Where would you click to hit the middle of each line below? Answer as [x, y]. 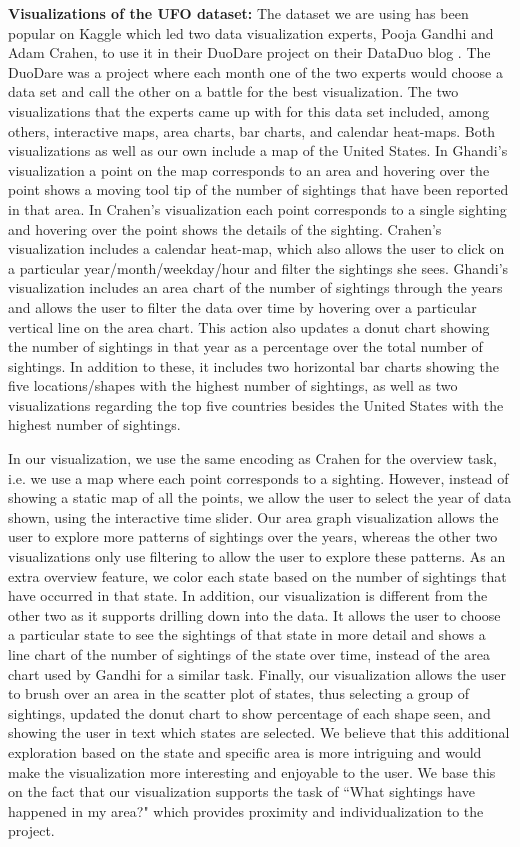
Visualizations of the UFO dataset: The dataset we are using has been [238, 13]
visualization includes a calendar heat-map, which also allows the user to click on [256, 248]
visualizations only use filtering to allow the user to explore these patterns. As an [257, 556]
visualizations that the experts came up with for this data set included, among [249, 110]
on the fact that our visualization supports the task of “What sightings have [241, 791]
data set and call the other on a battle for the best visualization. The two [233, 91]
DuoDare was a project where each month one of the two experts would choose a [255, 71]
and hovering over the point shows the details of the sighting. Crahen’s [225, 228]
